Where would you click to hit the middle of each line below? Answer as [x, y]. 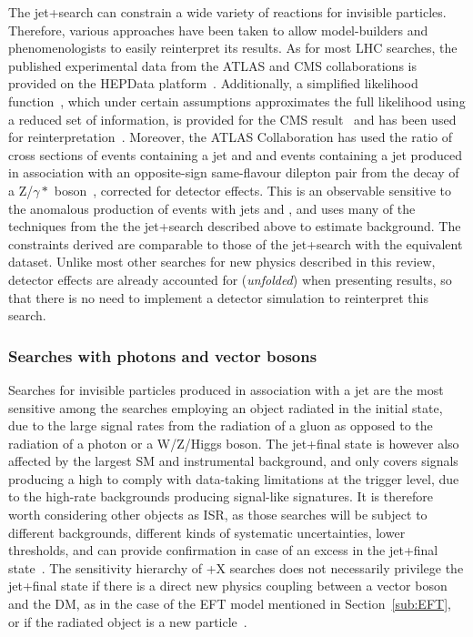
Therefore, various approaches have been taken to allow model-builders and [218, 30]
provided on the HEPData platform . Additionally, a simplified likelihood [213, 83]
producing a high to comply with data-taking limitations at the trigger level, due [234, 478]
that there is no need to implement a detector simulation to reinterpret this [219, 297]
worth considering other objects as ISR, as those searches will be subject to [218, 515]
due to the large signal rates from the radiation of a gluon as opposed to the [221, 425]
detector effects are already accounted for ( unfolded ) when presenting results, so [230, 279]
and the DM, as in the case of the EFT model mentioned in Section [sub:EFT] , [230, 604]
